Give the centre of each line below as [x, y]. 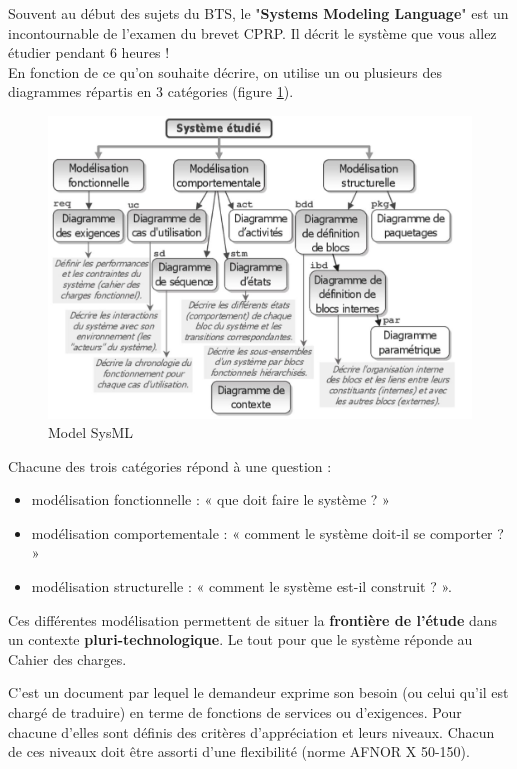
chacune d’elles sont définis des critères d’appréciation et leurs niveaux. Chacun [251, 731]
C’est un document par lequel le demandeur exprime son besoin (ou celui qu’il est [258, 692]
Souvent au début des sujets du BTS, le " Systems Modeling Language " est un [258, 13]
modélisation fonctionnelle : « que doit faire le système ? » [210, 499]
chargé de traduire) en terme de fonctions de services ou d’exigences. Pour [235, 712]
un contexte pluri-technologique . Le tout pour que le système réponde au [240, 639]
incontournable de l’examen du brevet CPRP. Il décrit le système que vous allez [252, 32]
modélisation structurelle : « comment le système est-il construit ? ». [241, 586]
